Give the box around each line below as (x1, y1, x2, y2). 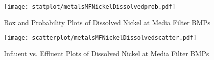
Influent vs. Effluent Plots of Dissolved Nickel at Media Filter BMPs (4, 48, 209, 58)
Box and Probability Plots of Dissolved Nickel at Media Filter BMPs (4, 17, 211, 27)
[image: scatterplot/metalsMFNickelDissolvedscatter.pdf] (4, 34, 197, 42)
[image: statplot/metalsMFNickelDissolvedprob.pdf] (4, 3, 176, 10)
